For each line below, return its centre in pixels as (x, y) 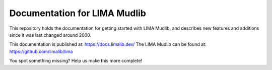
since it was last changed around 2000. (50, 35)
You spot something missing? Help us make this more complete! (76, 61)
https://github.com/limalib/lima (41, 51)
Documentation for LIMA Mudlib (78, 13)
